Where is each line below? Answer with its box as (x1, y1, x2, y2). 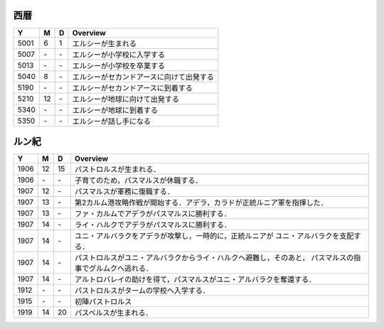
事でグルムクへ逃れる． (75, 264, 153, 274)
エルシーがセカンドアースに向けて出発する (72, 72, 215, 82)
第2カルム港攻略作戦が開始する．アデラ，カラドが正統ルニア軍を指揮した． (75, 198, 328, 207)
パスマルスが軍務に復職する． (75, 187, 174, 197)
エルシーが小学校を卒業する (72, 60, 165, 70)
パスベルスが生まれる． (75, 308, 153, 318)
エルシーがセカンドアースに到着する (72, 82, 193, 92)
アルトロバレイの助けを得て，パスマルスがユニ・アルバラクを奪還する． (75, 274, 316, 284)
